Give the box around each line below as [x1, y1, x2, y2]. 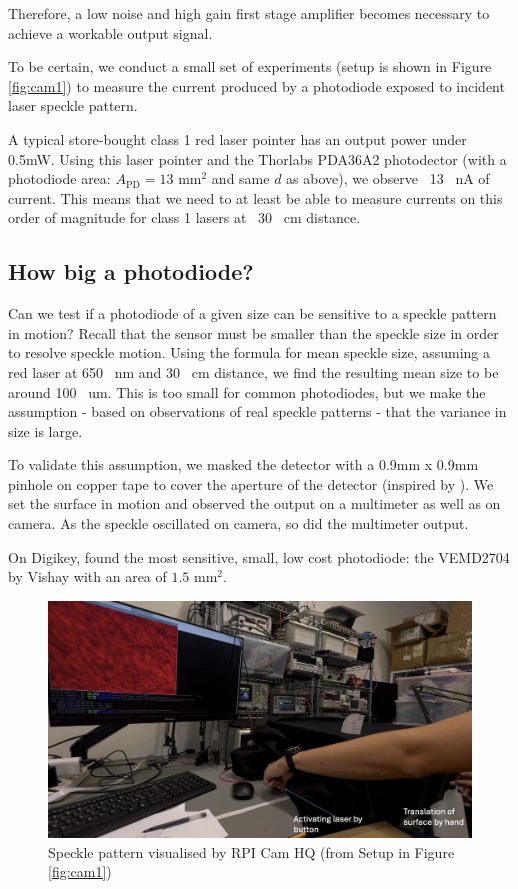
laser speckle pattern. [8, 95, 138, 116]
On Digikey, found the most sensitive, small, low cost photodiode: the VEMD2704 [8, 546, 510, 567]
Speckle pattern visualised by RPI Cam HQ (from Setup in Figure [48, 841, 455, 862]
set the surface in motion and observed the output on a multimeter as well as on [8, 493, 501, 514]
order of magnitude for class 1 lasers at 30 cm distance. [8, 207, 361, 228]
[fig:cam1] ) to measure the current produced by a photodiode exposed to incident [8, 75, 505, 96]
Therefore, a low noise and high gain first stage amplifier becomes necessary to [8, 3, 490, 23]
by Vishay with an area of [8, 566, 167, 587]
